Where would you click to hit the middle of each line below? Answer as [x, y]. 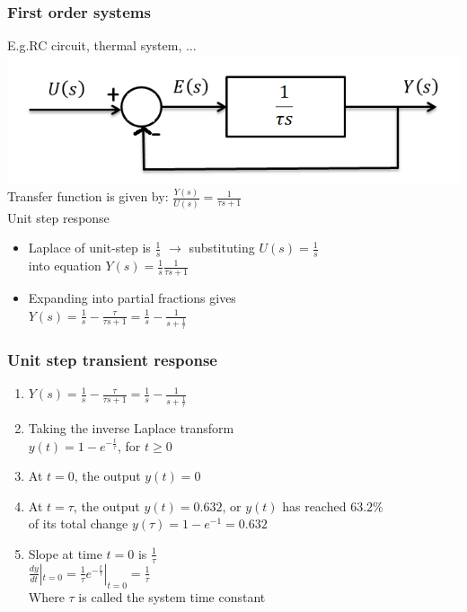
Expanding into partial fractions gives [132, 298]
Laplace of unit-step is [89, 248]
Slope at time [65, 553]
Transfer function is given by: [88, 196]
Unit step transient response [112, 360]
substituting [222, 248]
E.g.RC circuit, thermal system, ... [102, 45]
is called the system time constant [172, 596]
